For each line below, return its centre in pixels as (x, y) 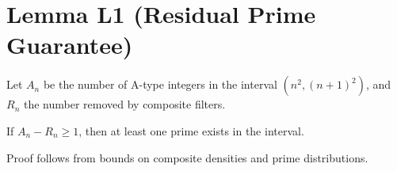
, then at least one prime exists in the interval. (191, 130)
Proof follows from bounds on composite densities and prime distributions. (187, 157)
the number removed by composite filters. (124, 104)
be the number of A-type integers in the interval (160, 84)
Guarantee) (70, 45)
